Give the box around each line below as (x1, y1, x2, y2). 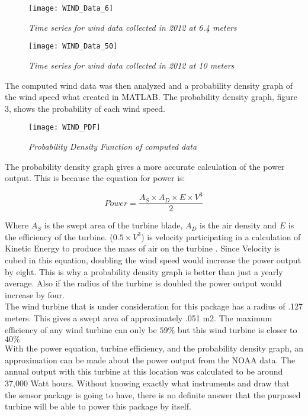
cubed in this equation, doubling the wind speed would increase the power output (5, 254, 301, 266)
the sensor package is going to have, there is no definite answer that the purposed (5, 388, 301, 401)
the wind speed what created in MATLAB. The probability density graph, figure (5, 91, 297, 103)
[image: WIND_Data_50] (28, 42, 118, 51)
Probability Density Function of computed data (28, 140, 197, 152)
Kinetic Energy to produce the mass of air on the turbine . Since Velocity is (5, 242, 280, 254)
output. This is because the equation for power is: (5, 172, 185, 184)
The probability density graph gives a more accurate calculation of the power (5, 160, 285, 172)
